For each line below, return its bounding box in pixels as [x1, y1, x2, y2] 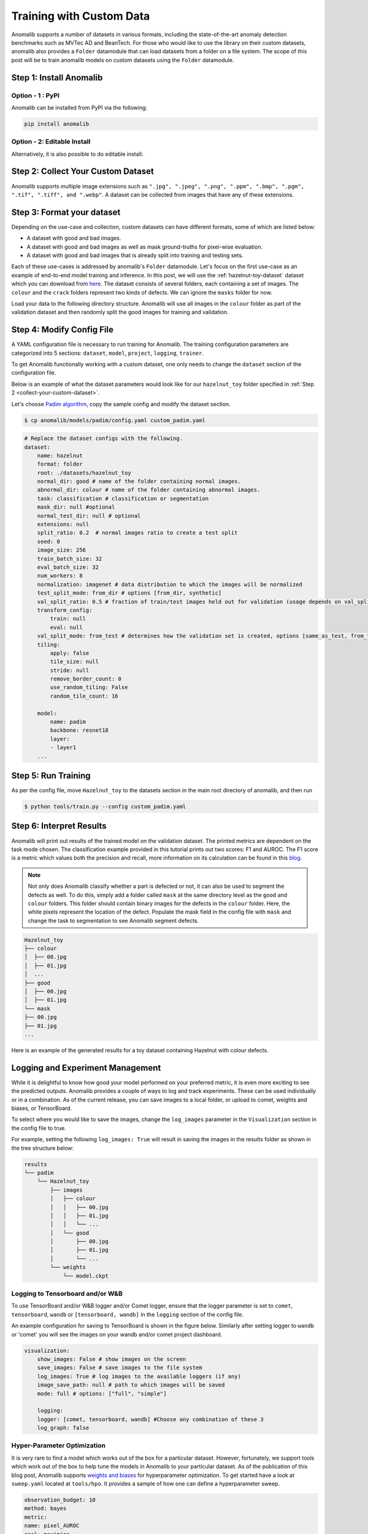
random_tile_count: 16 [50, 692, 119, 700]
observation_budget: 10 [24, 1496, 96, 1503]
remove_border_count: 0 [50, 676, 122, 682]
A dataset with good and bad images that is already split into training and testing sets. [26, 252, 243, 259]
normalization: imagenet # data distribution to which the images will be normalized [37, 580, 303, 588]
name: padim [50, 719, 86, 725]
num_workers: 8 [37, 572, 83, 579]
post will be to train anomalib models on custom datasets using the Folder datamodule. [11, 56, 234, 64]
